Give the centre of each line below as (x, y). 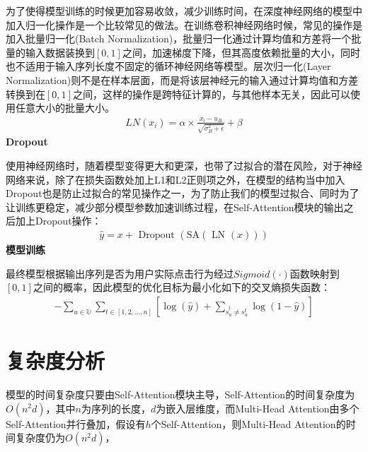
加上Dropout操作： (58, 221)
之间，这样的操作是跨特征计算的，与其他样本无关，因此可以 (211, 94)
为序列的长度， (116, 408)
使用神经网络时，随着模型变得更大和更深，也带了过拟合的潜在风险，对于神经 (184, 166)
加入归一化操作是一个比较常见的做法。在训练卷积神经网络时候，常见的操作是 (184, 24)
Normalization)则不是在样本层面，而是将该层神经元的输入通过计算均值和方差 (182, 79)
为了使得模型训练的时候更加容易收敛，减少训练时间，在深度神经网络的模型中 (184, 11)
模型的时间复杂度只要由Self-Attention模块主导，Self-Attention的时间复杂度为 (180, 394)
